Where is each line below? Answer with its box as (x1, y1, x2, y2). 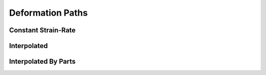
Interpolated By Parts (9, 57, 76, 66)
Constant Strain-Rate (9, 26, 76, 34)
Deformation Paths (9, 7, 88, 18)
